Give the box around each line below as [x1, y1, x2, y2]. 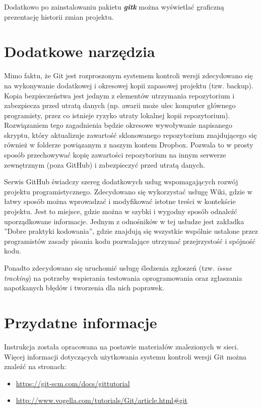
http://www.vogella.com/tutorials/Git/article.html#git [16, 395, 187, 405]
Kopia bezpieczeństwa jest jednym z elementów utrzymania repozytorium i [4, 90, 235, 100]
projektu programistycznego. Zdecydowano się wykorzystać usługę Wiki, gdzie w [4, 186, 252, 196]
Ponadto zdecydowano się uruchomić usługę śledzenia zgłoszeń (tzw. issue [4, 263, 232, 273]
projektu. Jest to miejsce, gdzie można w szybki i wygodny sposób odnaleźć [4, 206, 237, 217]
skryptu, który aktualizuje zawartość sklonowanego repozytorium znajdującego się [4, 129, 257, 140]
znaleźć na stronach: [4, 361, 67, 372]
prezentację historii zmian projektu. [4, 11, 114, 22]
